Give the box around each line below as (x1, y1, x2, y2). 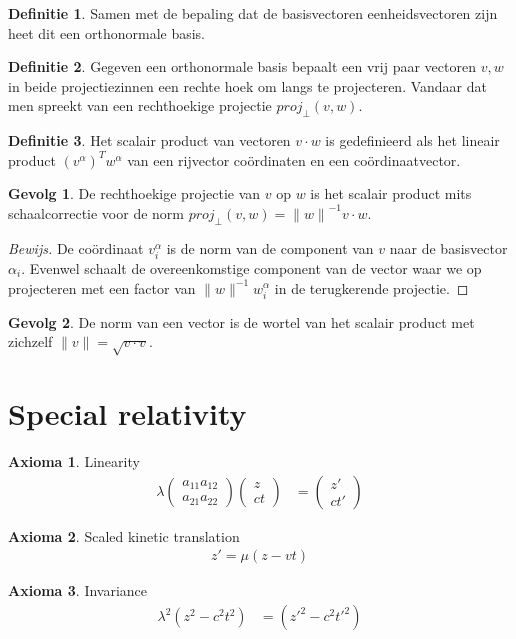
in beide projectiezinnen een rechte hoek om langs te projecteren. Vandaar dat (8, 75, 487, 96)
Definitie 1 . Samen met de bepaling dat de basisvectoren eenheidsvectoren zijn (8, 3, 498, 23)
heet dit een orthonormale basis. (8, 22, 206, 43)
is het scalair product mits (310, 183, 472, 204)
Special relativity (8, 393, 247, 434)
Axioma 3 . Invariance (8, 580, 148, 601)
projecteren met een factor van (8, 277, 196, 298)
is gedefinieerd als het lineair (325, 130, 500, 151)
